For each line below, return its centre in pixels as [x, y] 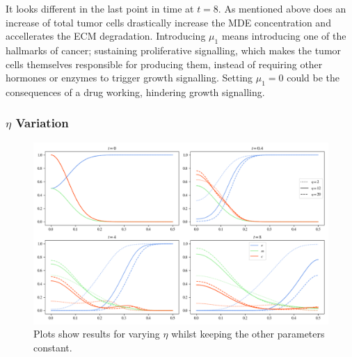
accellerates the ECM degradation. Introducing [106, 36]
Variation [42, 123]
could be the [313, 78]
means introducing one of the [284, 36]
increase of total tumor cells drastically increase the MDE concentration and [168, 22]
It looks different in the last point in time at [100, 8]
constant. [53, 347]
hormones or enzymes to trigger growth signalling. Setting [129, 78]
